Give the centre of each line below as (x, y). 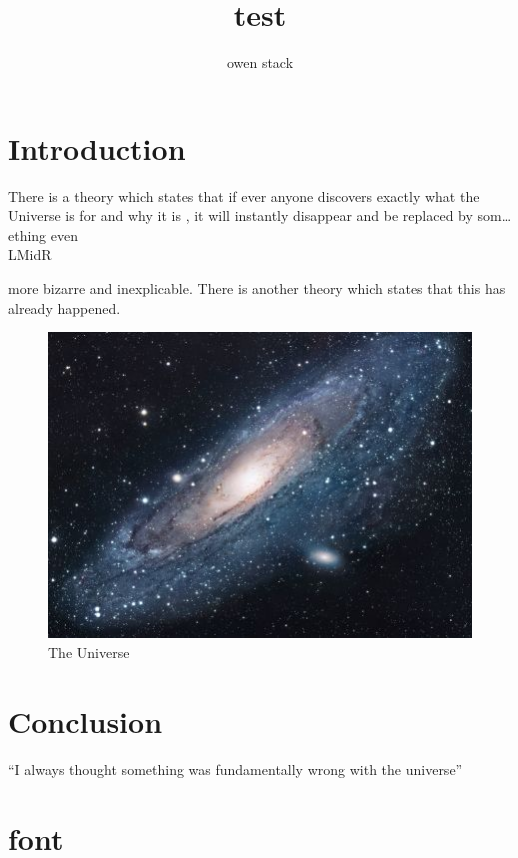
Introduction (97, 147)
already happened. (64, 307)
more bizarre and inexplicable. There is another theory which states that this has (257, 288)
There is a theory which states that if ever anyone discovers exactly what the (244, 195)
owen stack (260, 62)
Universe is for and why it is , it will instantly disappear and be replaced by (240, 215)
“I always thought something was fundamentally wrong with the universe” (235, 768)
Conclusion (85, 720)
